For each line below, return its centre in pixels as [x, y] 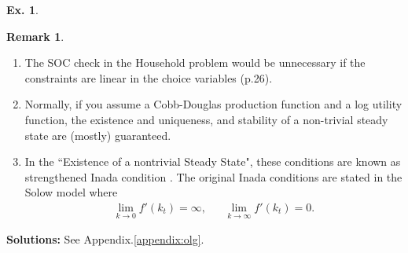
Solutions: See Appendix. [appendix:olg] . [105, 239]
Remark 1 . [35, 36]
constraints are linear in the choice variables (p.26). [149, 77]
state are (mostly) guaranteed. [98, 135]
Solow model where [71, 192]
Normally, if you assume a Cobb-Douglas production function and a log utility [213, 104]
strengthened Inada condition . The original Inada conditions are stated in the [213, 176]
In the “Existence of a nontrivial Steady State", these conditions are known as [213, 161]
